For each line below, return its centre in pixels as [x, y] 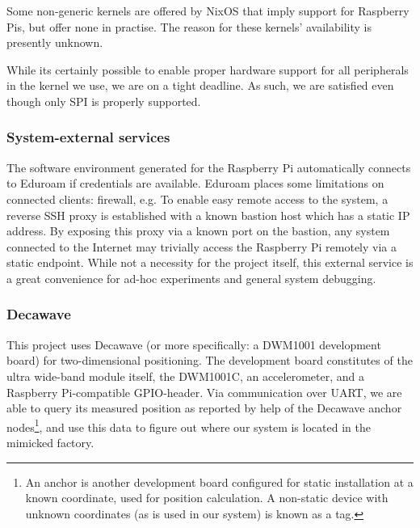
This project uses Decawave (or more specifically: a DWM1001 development [194, 344]
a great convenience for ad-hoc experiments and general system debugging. [191, 278]
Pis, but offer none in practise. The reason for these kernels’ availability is [189, 26]
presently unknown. [55, 42]
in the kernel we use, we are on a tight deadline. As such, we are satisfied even [200, 85]
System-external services [88, 137]
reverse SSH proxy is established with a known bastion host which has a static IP [208, 215]
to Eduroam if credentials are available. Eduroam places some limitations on [195, 183]
